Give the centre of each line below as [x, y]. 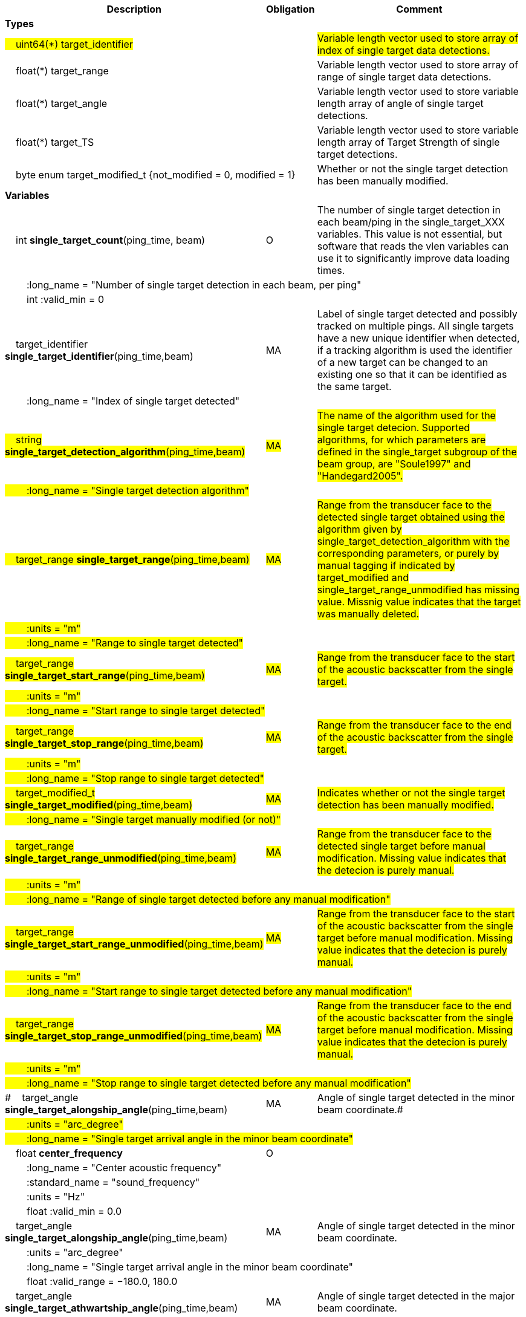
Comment [419, 9]
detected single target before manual [401, 846]
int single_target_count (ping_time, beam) [111, 240]
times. [331, 270]
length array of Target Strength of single [408, 142]
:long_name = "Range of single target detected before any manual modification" [209, 899]
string [29, 440]
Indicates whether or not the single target [411, 793]
